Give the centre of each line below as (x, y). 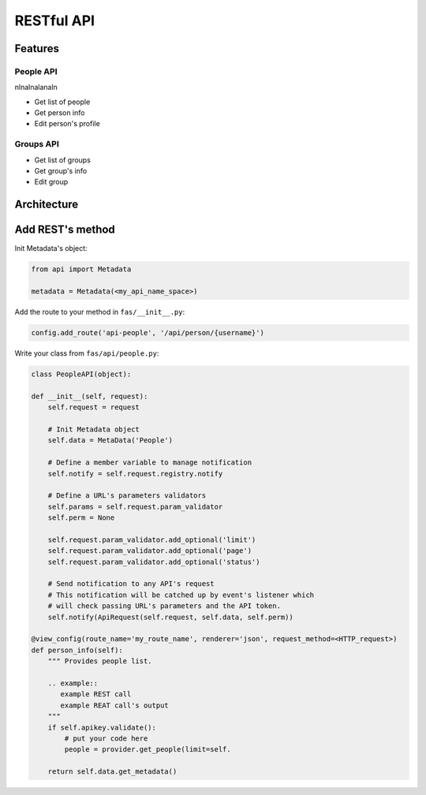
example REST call (96, 694)
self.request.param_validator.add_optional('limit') (152, 539)
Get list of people (62, 102)
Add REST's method (65, 230)
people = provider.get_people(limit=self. (148, 750)
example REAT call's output (114, 705)
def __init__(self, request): (90, 396)
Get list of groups (62, 160)
